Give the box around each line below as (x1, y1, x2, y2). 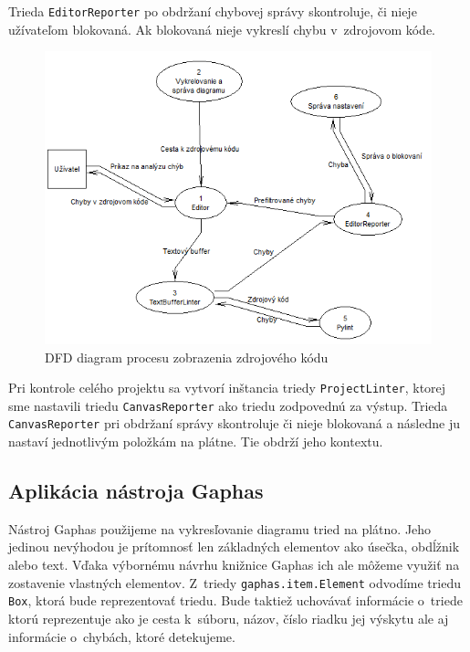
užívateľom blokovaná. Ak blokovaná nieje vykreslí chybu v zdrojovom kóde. (8, 19, 436, 38)
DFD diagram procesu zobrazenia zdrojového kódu (45, 347, 329, 366)
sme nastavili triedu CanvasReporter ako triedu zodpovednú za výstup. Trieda (8, 395, 448, 415)
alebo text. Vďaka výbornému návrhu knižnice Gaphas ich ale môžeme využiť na (8, 555, 460, 574)
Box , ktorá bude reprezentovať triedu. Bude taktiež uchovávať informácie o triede (8, 591, 463, 610)
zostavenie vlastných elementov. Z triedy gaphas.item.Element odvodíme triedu (8, 573, 461, 592)
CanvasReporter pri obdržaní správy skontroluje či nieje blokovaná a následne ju (8, 414, 460, 433)
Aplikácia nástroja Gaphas (8, 477, 264, 505)
